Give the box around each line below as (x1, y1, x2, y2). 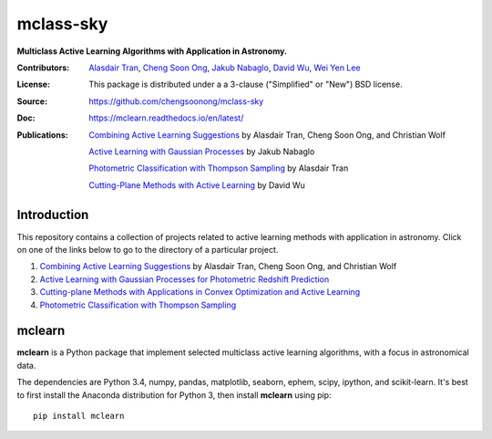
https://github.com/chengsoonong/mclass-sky (88, 96, 264, 107)
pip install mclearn (33, 411, 125, 421)
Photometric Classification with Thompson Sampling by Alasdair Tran (88, 162, 349, 173)
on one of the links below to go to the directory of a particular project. (16, 244, 279, 255)
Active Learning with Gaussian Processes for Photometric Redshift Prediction (39, 274, 330, 285)
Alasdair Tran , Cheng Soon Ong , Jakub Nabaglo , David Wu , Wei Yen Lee (88, 62, 361, 73)
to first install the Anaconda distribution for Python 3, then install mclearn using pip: (16, 389, 332, 401)
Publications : (16, 129, 68, 141)
